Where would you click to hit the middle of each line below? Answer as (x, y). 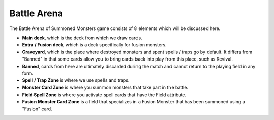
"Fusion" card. (37, 109)
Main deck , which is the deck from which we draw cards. (82, 38)
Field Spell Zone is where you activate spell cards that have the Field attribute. (104, 95)
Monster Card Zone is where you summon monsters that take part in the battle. (105, 87)
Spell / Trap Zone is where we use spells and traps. (76, 80)
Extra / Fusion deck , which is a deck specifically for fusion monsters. (94, 45)
